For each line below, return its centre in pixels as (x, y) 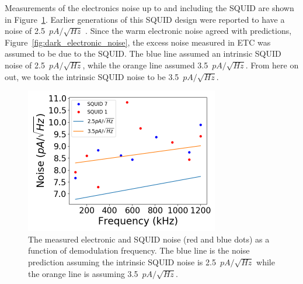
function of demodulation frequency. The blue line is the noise (139, 250)
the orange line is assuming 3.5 (83, 273)
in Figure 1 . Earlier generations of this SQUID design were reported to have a (145, 19)
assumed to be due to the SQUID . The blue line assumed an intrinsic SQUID (143, 53)
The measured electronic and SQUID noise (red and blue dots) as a (149, 239)
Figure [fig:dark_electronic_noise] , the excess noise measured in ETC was (138, 42)
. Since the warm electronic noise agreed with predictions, (189, 31)
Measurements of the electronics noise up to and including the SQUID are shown (149, 8)
